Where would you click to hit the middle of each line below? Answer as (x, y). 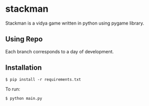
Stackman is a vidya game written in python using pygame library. (75, 23)
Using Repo (24, 39)
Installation (24, 68)
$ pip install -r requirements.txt (43, 79)
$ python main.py (24, 98)
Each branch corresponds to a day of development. (60, 51)
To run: (13, 89)
